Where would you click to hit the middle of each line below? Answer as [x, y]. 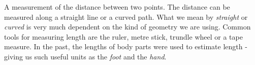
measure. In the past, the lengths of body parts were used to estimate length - [126, 46]
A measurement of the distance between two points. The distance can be [117, 7]
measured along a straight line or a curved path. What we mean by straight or [126, 17]
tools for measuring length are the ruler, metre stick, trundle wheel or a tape [123, 36]
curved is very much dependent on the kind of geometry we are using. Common [127, 27]
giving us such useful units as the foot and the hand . [85, 56]
